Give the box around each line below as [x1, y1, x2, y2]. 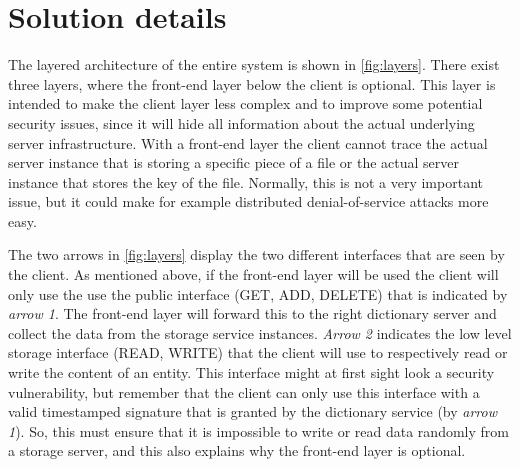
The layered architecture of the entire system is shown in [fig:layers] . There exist [8, 54, 500, 75]
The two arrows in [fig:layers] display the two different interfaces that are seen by [8, 244, 505, 265]
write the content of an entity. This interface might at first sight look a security [8, 362, 495, 383]
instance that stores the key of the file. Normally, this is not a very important [8, 171, 483, 192]
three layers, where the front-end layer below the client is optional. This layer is [8, 73, 496, 94]
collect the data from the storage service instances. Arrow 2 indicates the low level [8, 322, 512, 343]
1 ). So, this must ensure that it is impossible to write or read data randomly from [8, 420, 509, 441]
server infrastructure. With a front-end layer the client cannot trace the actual [8, 132, 488, 153]
